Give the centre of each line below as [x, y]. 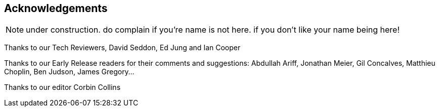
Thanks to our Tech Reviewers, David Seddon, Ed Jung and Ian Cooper [122, 48]
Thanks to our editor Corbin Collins [62, 87]
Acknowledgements [56, 8]
